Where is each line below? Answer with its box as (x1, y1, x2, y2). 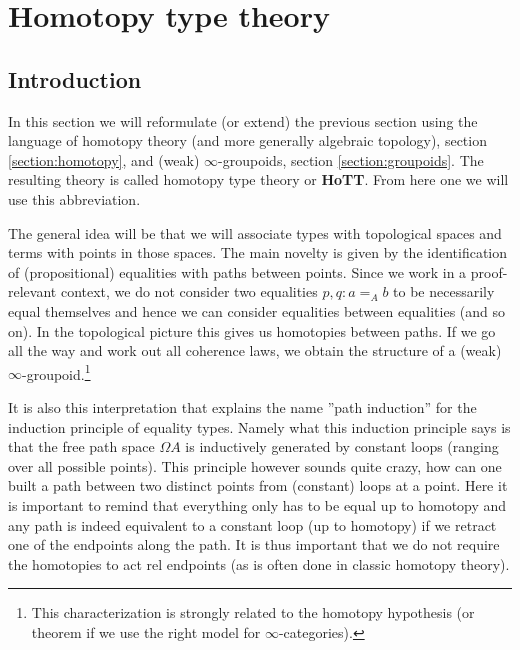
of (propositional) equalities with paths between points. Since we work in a (8, 261, 467, 282)
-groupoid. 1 (22, 360, 91, 384)
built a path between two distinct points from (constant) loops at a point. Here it (8, 475, 508, 496)
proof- (470, 261, 508, 282)
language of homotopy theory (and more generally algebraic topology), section (8, 130, 487, 151)
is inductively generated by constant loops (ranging (185, 436, 499, 457)
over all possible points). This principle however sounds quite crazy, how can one (8, 455, 502, 476)
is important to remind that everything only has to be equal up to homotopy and (8, 494, 507, 515)
